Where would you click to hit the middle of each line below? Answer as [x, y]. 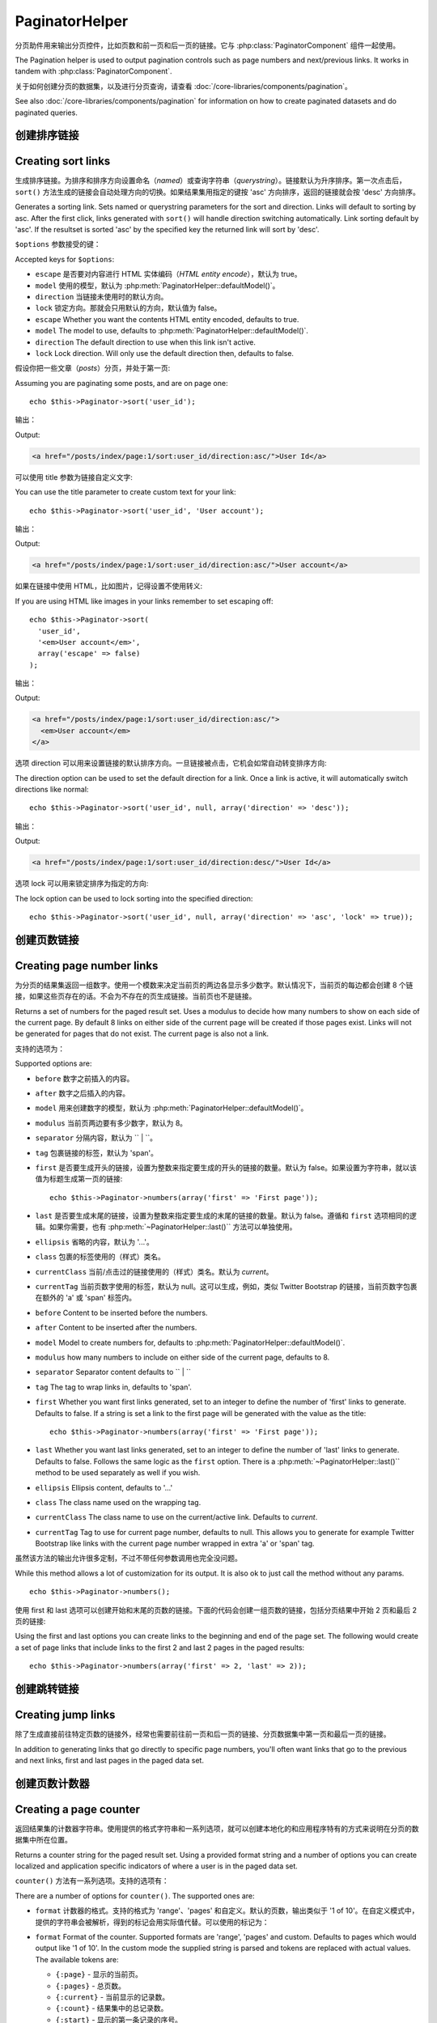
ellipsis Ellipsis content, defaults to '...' [104, 1487]
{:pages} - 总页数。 [90, 1986]
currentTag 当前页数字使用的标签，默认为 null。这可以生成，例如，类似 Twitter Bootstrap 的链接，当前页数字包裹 [226, 1287]
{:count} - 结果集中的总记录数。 [112, 2008]
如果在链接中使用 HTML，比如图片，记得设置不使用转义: [108, 586]
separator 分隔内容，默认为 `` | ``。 [96, 1138]
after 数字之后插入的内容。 [83, 1093]
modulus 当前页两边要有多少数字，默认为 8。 [111, 1123]
